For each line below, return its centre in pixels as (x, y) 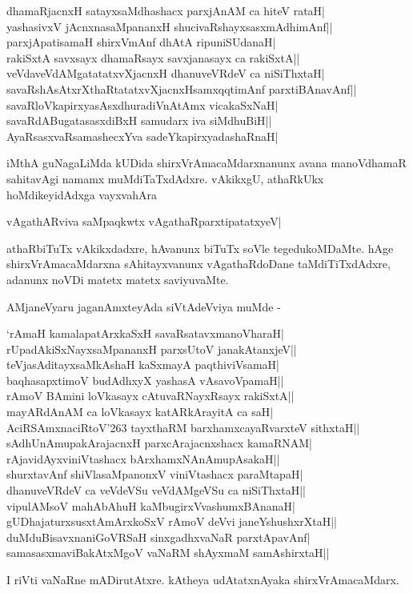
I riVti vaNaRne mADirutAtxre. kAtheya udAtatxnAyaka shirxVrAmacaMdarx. (203, 579)
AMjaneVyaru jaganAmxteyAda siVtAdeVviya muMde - (144, 306)
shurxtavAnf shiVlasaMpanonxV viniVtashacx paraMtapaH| (155, 474)
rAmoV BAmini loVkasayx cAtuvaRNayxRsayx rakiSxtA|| (150, 396)
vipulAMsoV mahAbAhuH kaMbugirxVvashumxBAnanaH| (151, 505)
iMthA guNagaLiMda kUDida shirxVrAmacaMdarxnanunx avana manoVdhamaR (206, 163)
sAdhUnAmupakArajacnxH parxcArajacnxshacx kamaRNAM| (160, 443)
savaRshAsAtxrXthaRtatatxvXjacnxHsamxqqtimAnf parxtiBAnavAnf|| (182, 88)
